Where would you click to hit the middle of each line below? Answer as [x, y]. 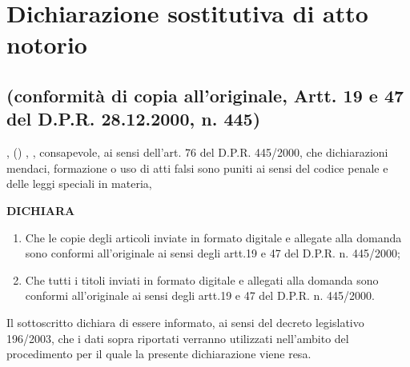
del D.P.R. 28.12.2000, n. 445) [134, 119]
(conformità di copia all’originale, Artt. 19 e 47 [205, 95]
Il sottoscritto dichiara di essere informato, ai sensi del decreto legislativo [185, 322]
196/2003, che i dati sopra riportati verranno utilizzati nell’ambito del [178, 338]
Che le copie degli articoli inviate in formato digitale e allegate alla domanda [213, 237]
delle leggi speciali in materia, [79, 183]
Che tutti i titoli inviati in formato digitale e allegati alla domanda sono [202, 279]
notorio [47, 44]
